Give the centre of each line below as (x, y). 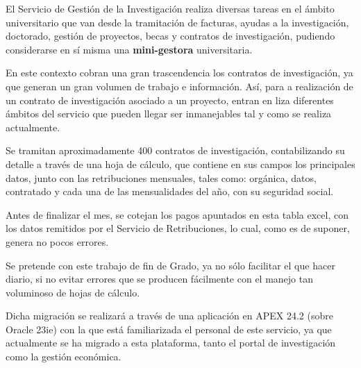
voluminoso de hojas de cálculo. (73, 292)
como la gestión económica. (64, 357)
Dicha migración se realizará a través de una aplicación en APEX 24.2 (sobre (169, 316)
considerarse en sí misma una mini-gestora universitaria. (129, 49)
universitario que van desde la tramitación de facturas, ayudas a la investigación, (177, 22)
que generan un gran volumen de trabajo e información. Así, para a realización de (179, 86)
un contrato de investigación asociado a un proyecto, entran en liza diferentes (170, 100)
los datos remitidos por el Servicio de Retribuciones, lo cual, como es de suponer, (178, 228)
